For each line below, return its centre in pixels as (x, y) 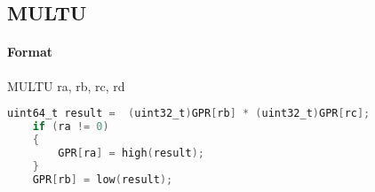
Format (30, 52)
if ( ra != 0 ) (71, 127)
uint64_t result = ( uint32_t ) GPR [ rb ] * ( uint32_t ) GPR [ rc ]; (189, 114)
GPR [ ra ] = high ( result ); (132, 153)
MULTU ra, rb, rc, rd (66, 85)
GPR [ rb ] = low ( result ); (103, 179)
